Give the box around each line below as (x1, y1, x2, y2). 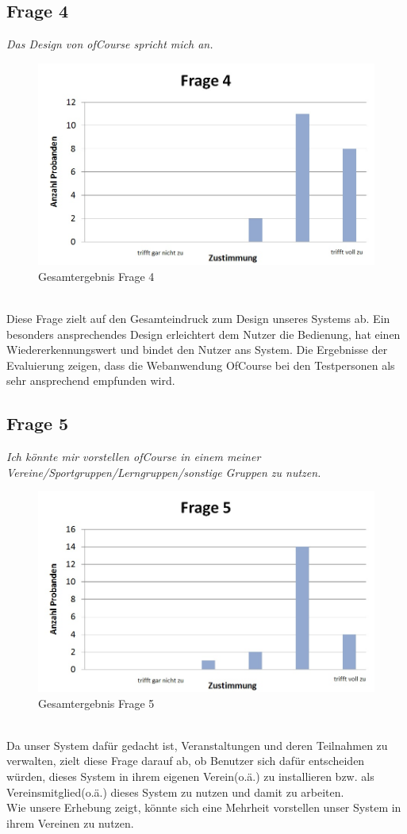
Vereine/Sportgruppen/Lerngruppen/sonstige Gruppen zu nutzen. (6, 463, 321, 480)
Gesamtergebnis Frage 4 (38, 267, 155, 284)
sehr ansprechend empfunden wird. (6, 372, 175, 389)
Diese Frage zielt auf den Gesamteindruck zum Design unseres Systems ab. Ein (6, 310, 390, 327)
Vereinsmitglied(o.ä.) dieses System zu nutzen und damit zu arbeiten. (6, 783, 344, 800)
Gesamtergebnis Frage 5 (38, 694, 155, 711)
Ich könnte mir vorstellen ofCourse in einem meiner (6, 448, 261, 465)
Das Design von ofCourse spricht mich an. (6, 36, 213, 52)
